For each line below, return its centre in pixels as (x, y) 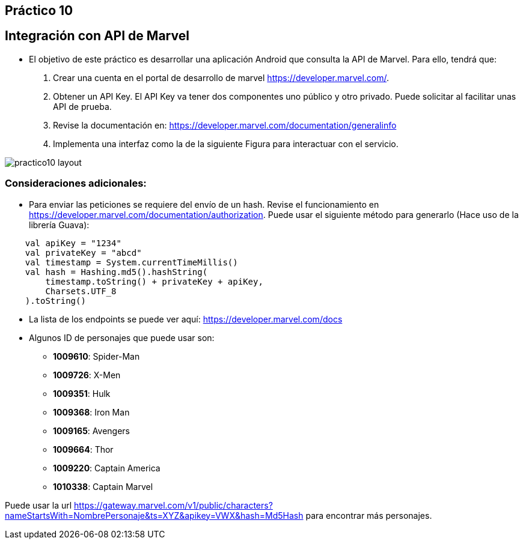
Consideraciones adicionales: (76, 183)
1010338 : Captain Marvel (103, 486)
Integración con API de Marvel (97, 36)
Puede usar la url (38, 505)
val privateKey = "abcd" (83, 252)
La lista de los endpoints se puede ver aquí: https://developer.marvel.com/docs (186, 319)
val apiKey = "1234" (73, 243)
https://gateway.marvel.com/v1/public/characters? (173, 505)
